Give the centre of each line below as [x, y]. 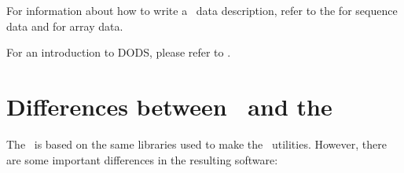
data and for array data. [65, 26]
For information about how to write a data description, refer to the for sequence [202, 10]
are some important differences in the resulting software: [142, 159]
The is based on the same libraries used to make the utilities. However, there [196, 144]
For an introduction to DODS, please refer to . [119, 52]
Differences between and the [169, 106]
